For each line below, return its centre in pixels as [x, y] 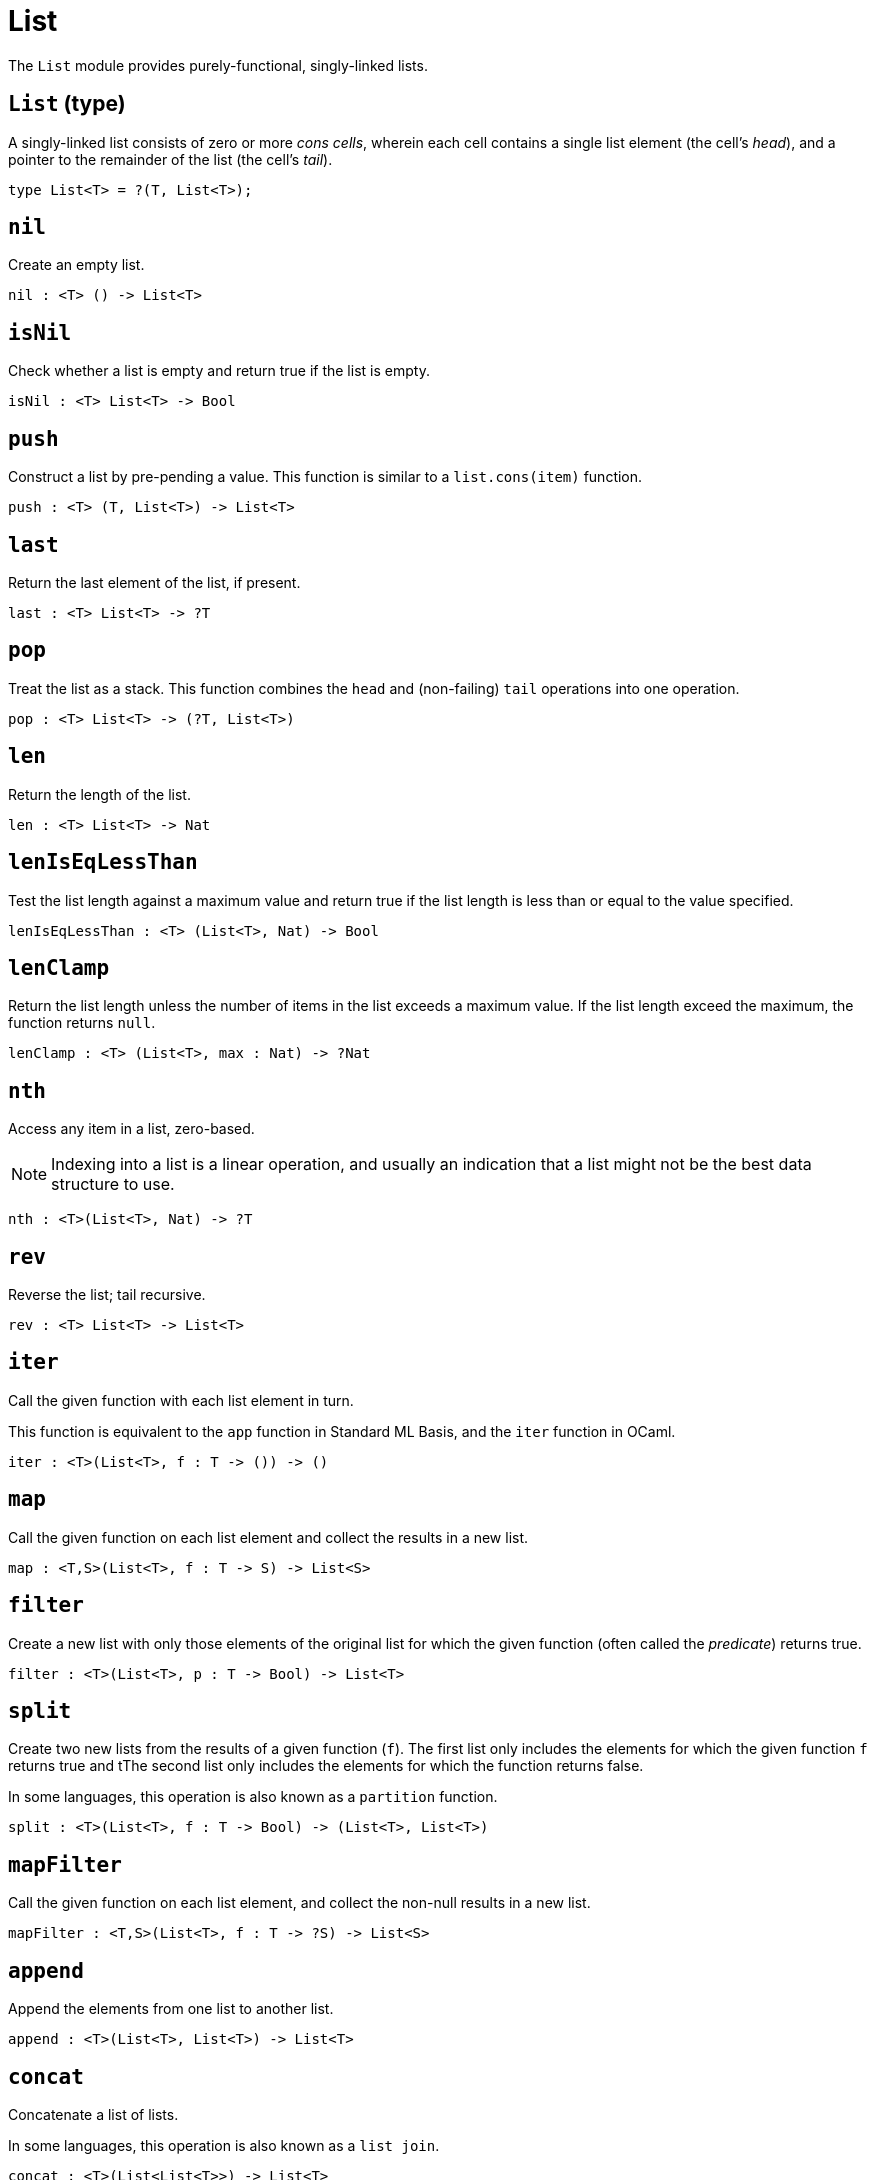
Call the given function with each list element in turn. [181, 1400]
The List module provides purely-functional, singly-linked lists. [218, 65]
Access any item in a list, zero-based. [131, 1129]
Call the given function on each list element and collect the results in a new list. [268, 1537]
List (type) [67, 104]
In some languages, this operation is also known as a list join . [224, 2145]
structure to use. [113, 1184]
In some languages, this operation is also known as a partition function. [253, 1797]
